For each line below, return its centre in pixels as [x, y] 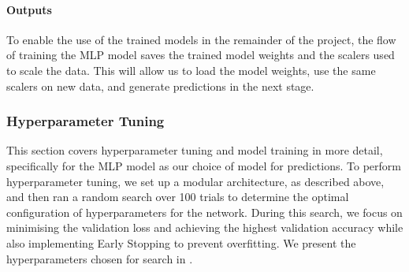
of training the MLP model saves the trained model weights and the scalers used [201, 55]
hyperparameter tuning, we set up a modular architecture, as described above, [195, 181]
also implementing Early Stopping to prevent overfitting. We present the [181, 242]
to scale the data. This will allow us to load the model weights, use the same [191, 70]
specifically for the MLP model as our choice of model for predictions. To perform [204, 165]
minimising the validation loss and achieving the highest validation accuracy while [205, 227]
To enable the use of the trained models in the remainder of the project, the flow [201, 39]
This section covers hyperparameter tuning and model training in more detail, [195, 150]
